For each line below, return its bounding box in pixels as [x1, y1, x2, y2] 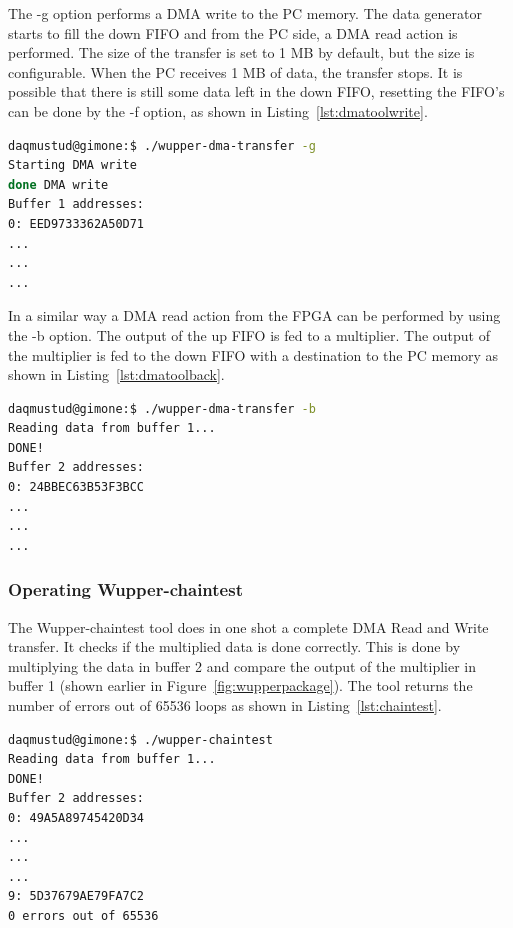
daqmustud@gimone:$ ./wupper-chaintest [8, 732, 273, 747]
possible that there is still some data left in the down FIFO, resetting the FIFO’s [8, 81, 505, 102]
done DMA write [8, 177, 109, 192]
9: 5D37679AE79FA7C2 [8, 889, 145, 904]
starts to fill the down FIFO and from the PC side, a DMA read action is [8, 22, 458, 43]
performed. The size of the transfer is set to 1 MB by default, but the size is [8, 42, 475, 63]
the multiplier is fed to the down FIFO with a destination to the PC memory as [8, 344, 499, 365]
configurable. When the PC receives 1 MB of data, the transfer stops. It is [8, 61, 463, 82]
